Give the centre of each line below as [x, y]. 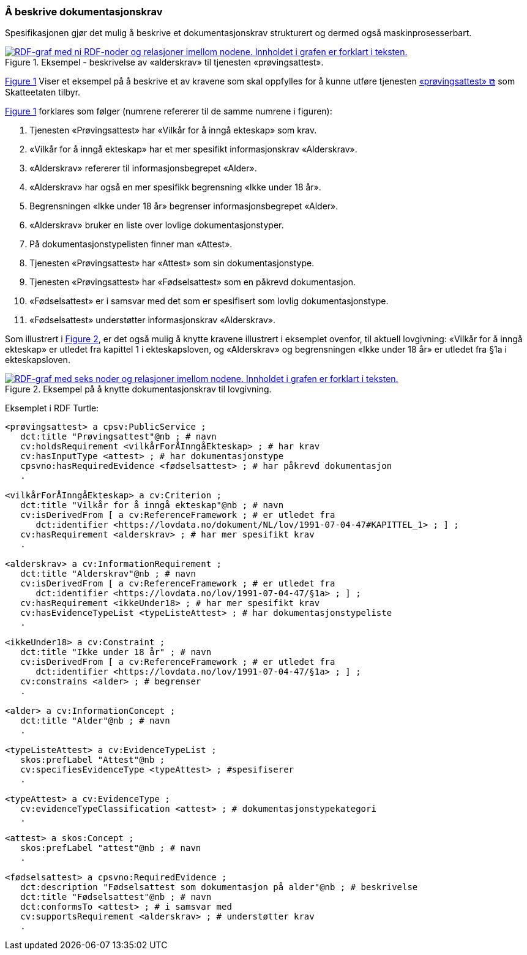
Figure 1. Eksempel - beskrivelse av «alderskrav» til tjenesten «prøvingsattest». [164, 62]
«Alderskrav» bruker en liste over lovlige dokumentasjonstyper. [157, 225]
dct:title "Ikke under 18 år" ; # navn [116, 652]
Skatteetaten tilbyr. [43, 92]
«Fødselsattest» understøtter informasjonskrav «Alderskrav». [152, 320]
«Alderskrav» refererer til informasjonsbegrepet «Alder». [143, 168]
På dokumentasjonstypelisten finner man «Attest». [131, 244]
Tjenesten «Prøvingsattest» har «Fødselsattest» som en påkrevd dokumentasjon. [192, 282]
